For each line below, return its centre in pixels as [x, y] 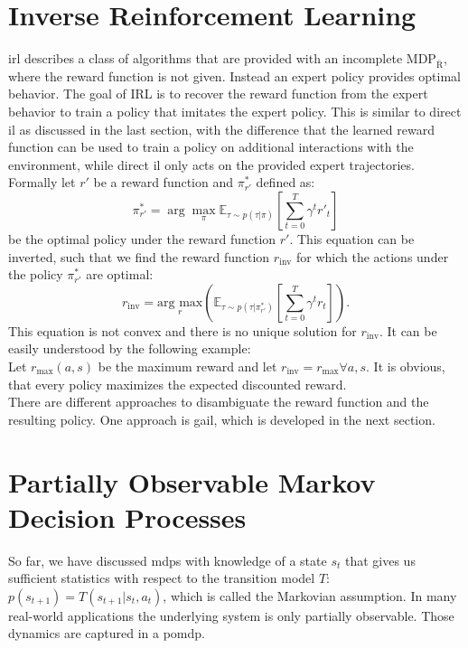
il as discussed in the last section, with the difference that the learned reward [221, 129]
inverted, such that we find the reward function [139, 256]
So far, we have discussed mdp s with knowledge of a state [168, 560]
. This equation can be [352, 239]
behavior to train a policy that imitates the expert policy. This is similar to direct [235, 112]
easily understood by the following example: [130, 348]
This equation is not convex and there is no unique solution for [183, 330]
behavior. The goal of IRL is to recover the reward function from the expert [218, 94]
